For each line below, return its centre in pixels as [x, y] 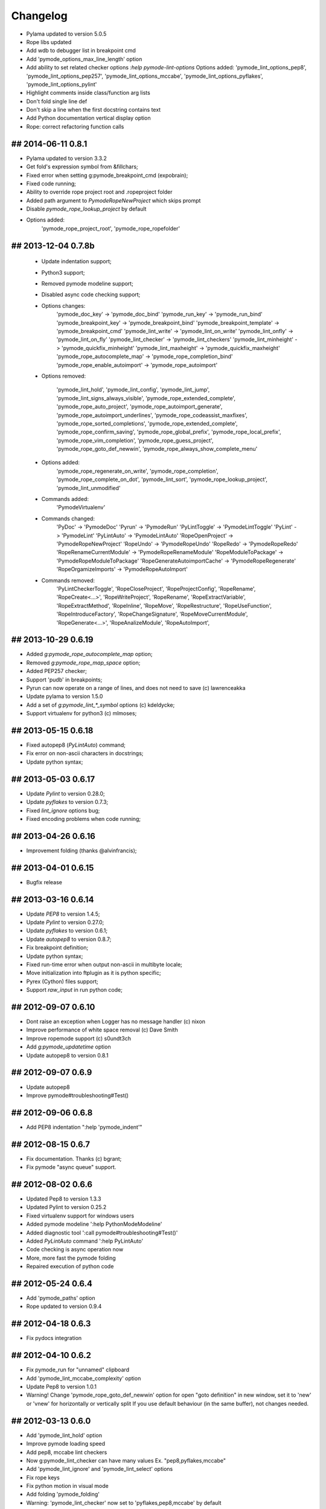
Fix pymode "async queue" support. [71, 1167]
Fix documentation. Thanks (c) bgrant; [74, 1158]
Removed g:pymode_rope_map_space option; [83, 662]
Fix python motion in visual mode [67, 1486]
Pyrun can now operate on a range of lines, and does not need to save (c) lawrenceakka [136, 688]
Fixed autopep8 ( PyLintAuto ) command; [76, 745]
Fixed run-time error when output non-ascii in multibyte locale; [104, 964]
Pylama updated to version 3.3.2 [66, 158]
